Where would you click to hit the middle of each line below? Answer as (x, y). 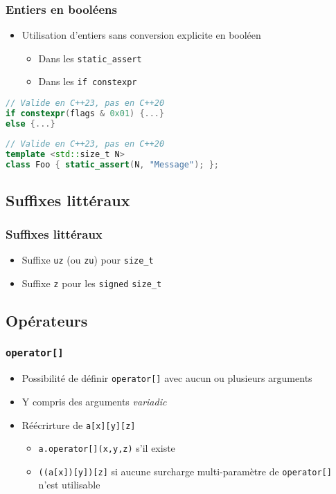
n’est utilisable (69, 485)
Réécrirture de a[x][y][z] (79, 424)
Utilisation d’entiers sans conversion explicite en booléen (141, 35)
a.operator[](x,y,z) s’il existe (107, 448)
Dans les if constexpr (88, 81)
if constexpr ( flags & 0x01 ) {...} (85, 113)
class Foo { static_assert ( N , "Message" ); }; (112, 164)
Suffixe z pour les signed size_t (92, 283)
